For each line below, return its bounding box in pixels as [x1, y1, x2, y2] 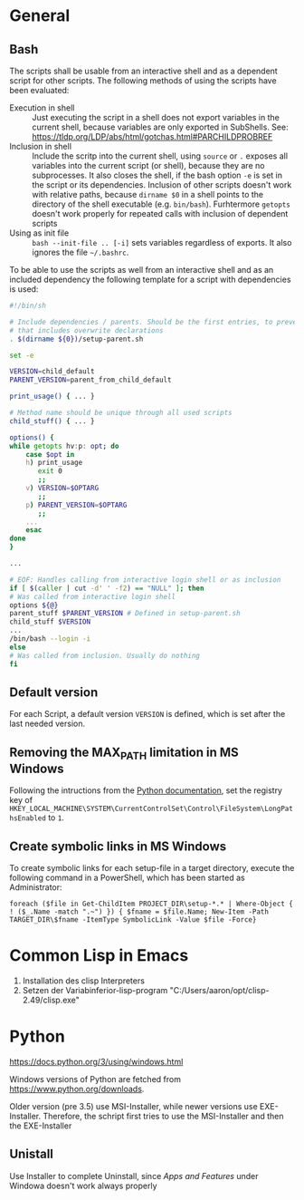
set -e [9, 351, 34, 360]
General [9, 5, 71, 26]
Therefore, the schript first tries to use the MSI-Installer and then [43, 1111, 284, 1121]
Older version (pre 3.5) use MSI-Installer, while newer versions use [9, 1101, 258, 1111]
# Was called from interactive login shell [9, 592, 176, 601]
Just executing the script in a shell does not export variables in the [32, 112, 280, 122]
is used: [9, 284, 39, 295]
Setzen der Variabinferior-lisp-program [22, 985, 168, 996]
